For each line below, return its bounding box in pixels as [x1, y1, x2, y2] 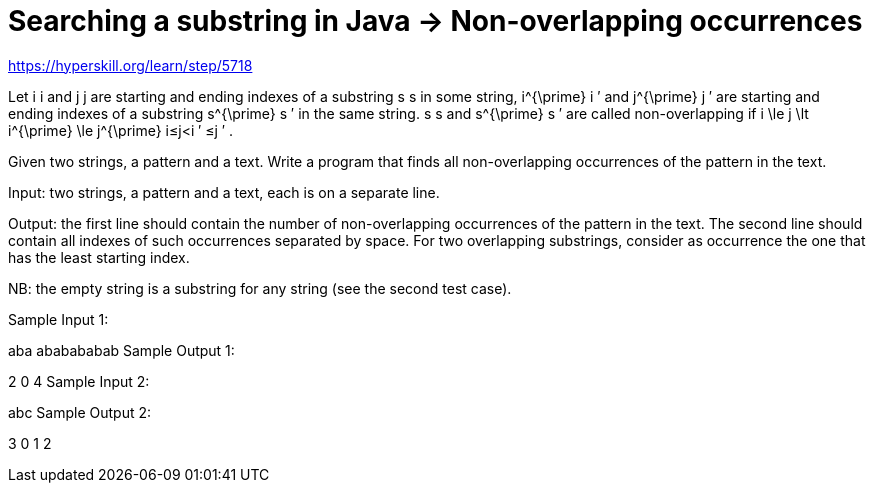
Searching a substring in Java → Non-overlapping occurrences [8, 4, 863, 38]
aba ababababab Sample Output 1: [8, 341, 235, 359]
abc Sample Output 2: [8, 403, 152, 421]
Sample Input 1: [8, 310, 109, 328]
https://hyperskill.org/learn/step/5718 [8, 56, 253, 74]
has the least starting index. [8, 248, 190, 266]
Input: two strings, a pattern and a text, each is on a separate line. [8, 183, 440, 201]
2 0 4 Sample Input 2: [8, 372, 150, 390]
